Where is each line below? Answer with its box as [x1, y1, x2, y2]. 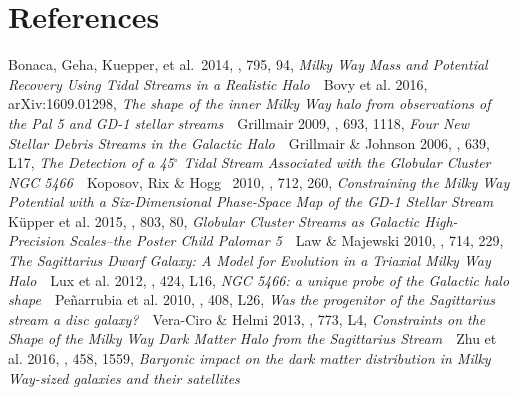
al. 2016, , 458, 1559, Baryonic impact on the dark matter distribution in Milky [8, 348, 491, 369]
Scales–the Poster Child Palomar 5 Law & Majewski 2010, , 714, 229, [69, 230, 504, 251]
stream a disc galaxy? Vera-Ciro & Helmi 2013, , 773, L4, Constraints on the [8, 308, 486, 329]
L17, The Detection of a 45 [8, 152, 174, 173]
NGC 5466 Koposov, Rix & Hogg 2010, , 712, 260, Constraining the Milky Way [8, 171, 510, 192]
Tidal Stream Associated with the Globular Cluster [183, 152, 491, 173]
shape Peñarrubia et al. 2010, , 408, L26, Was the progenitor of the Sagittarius [8, 289, 495, 310]
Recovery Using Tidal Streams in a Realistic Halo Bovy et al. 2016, [8, 73, 428, 94]
